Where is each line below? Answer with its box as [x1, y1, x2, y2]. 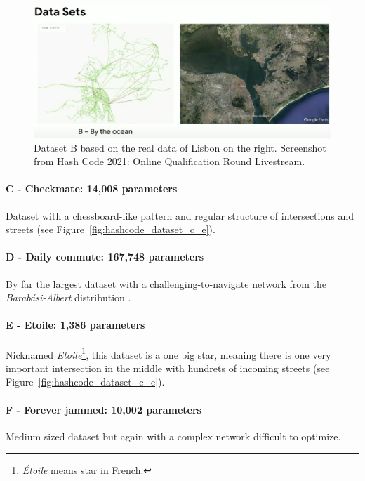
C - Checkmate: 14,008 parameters [6, 181, 178, 196]
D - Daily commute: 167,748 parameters [6, 249, 204, 264]
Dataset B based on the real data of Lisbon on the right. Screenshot [34, 140, 326, 154]
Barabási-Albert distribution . [6, 290, 131, 305]
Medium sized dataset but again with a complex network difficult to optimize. [6, 428, 341, 443]
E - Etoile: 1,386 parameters [6, 317, 145, 332]
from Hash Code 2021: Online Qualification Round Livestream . [34, 154, 305, 169]
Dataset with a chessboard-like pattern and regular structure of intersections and [6, 208, 354, 223]
